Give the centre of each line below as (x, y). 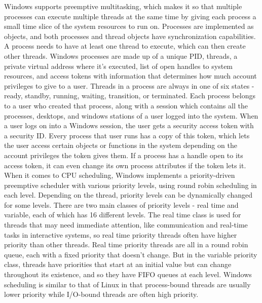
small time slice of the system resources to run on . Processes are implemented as (129, 26)
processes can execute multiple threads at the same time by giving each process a (130, 16)
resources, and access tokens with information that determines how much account (130, 76)
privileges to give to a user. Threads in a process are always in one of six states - (129, 85)
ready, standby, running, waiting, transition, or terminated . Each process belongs (130, 96)
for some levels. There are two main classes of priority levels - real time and (121, 204)
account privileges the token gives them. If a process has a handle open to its (124, 155)
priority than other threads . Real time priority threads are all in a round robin (126, 244)
